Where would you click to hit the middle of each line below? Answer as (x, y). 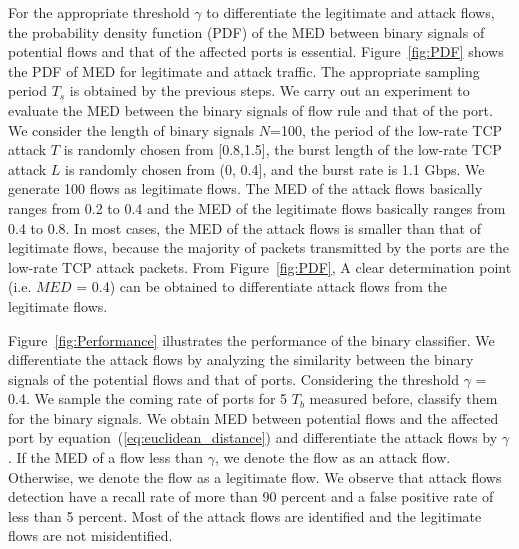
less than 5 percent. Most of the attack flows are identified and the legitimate (245, 515)
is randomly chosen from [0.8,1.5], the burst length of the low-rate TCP (282, 149)
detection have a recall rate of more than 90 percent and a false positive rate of (251, 496)
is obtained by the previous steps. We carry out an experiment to (269, 90)
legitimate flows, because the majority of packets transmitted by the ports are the (259, 247)
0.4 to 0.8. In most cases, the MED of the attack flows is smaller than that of (244, 227)
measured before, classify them (403, 398)
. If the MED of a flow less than (105, 457)
